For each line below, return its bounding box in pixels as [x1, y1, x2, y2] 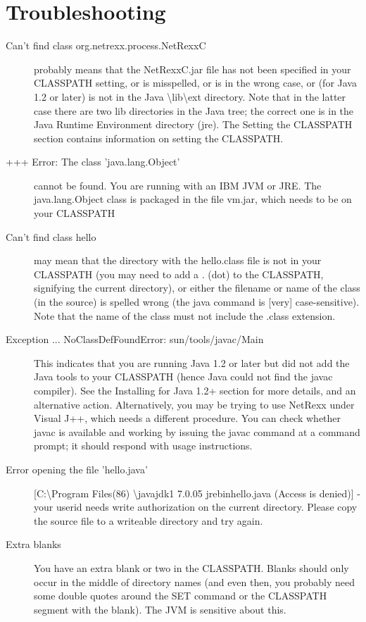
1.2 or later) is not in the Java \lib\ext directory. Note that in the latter [34, 89, 346, 104]
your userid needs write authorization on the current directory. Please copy [34, 499, 358, 514]
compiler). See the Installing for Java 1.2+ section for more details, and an [34, 383, 356, 397]
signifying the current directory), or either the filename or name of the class [34, 280, 360, 295]
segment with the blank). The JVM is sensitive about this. [34, 602, 286, 616]
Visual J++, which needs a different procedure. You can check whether [34, 411, 341, 425]
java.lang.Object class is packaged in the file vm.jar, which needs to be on [34, 192, 352, 206]
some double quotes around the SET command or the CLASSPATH [34, 588, 327, 603]
